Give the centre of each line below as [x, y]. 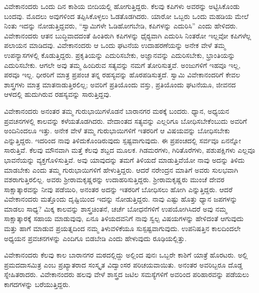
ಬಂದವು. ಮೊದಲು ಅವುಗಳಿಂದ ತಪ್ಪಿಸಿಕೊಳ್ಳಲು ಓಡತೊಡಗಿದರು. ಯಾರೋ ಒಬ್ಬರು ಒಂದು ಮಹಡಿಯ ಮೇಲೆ [127, 16]
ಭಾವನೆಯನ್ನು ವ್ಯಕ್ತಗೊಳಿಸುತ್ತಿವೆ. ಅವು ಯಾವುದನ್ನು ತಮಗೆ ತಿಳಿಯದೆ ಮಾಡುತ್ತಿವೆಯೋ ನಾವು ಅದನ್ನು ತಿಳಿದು [125, 159]
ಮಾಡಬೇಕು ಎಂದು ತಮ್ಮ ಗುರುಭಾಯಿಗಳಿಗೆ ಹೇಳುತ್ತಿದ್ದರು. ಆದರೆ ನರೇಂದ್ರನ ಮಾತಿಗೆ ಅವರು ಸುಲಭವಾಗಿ [121, 169]
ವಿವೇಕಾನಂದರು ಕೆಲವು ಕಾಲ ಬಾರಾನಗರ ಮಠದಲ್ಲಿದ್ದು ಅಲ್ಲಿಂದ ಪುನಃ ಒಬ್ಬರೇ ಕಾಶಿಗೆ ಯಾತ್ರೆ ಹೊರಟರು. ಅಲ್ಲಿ [126, 255]
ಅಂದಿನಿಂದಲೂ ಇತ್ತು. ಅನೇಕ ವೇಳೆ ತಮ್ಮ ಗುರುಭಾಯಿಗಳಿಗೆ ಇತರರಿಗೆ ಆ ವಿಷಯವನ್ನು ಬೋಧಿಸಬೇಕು [117, 131]
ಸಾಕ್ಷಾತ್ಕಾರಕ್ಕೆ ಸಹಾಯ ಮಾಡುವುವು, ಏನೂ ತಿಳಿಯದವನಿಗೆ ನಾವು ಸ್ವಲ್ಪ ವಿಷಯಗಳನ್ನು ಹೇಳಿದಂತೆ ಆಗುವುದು [124, 218]
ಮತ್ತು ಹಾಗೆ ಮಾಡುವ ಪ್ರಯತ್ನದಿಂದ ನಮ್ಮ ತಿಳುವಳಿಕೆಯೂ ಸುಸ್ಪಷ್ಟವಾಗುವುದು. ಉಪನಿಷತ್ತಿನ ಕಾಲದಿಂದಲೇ [123, 228]
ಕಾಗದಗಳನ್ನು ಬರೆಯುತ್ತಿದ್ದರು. [37, 284]
